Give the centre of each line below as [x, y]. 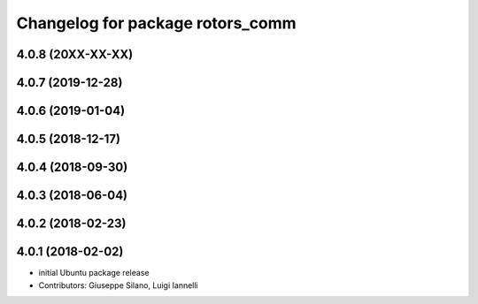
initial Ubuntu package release [94, 273]
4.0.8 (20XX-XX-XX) [75, 54]
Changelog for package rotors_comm [156, 23]
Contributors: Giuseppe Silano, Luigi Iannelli [118, 285]
